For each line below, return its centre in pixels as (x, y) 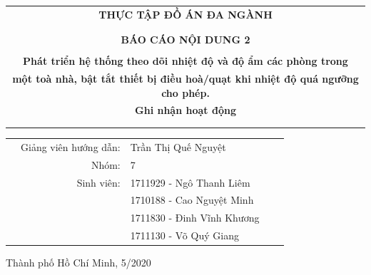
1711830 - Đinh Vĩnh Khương (195, 218)
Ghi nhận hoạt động (185, 110)
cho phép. (185, 92)
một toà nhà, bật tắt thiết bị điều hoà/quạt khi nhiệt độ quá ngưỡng (185, 79)
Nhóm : (106, 164)
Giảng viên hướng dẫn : (71, 146)
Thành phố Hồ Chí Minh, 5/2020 (78, 263)
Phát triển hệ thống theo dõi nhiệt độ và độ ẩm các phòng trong (185, 61)
